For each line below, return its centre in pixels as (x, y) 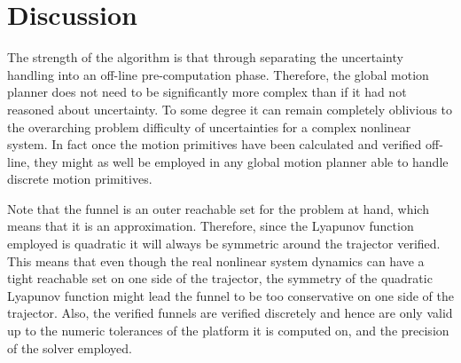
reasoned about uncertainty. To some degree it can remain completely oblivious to (230, 109)
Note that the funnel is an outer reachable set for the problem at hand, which (218, 208)
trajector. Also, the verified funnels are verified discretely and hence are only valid (230, 313)
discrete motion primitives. (80, 179)
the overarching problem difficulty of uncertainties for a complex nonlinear (209, 126)
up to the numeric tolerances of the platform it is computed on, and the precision (228, 331)
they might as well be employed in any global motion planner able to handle (241, 161)
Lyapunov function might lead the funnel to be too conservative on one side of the (231, 295)
